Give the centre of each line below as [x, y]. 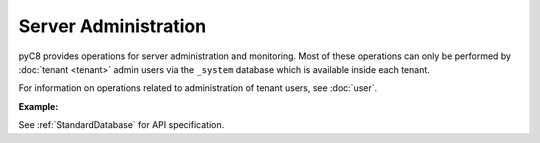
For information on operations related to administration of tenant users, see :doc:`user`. [198, 88]
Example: [38, 106]
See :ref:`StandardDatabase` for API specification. [121, 125]
